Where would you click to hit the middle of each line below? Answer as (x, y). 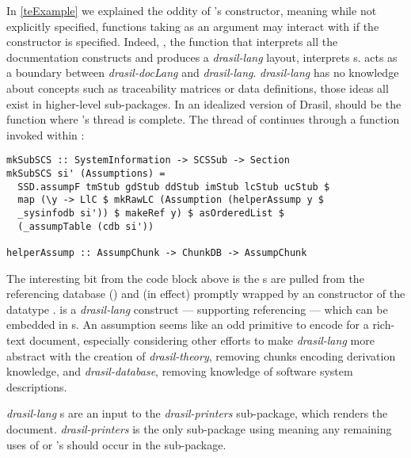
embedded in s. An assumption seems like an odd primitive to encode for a (188, 324)
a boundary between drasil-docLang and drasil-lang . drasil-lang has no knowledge (203, 73)
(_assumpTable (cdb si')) (86, 226)
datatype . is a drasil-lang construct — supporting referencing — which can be (197, 309)
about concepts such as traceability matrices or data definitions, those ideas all (198, 88)
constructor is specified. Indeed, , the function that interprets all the (172, 42)
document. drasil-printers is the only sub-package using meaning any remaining (199, 428)
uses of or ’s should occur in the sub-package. (116, 444)
